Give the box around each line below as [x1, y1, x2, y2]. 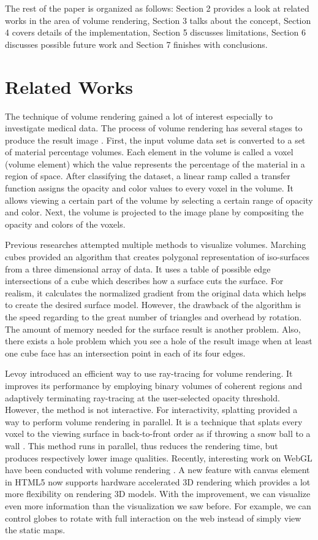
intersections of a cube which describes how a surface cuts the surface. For [5, 274, 284, 287]
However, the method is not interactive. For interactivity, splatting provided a [5, 403, 298, 416]
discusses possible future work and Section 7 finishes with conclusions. [5, 37, 268, 50]
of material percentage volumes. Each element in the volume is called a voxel [5, 145, 293, 158]
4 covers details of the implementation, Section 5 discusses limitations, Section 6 [5, 26, 306, 39]
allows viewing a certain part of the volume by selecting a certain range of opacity [5, 193, 313, 206]
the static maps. [5, 523, 66, 536]
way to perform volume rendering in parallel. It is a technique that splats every [5, 415, 303, 428]
